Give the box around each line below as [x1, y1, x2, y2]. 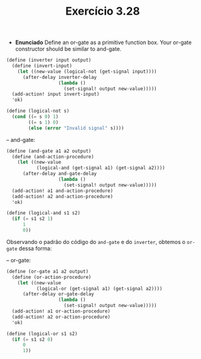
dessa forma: [18, 245, 52, 252]
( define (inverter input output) [6, 57, 92, 64]
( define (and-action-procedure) [12, 154, 95, 160]
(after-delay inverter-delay [22, 74, 97, 80]
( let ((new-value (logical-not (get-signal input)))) [17, 68, 157, 75]
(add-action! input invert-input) [12, 91, 100, 97]
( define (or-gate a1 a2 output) [6, 268, 89, 275]
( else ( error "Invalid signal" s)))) [28, 125, 124, 131]
